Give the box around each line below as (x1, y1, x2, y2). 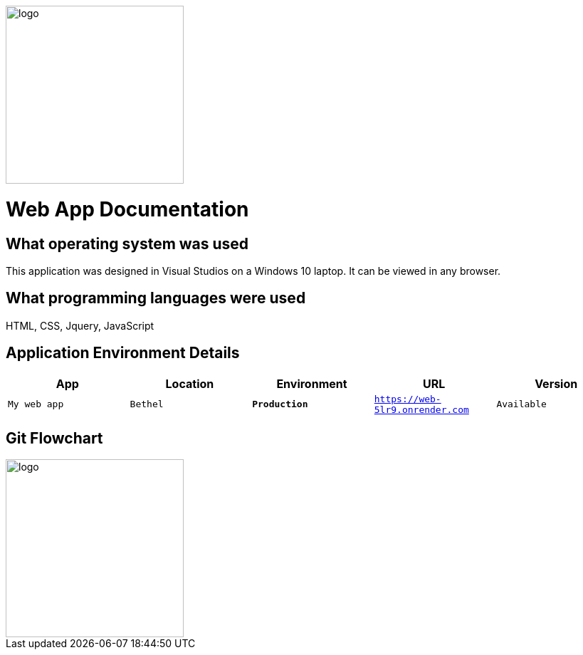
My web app (8, 399, 64, 410)
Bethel (130, 399, 164, 410)
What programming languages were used (6, 289, 306, 308)
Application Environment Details (6, 344, 240, 362)
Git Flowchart (6, 429, 103, 448)
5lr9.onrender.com (374, 404, 469, 415)
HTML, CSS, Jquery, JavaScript (6, 319, 154, 332)
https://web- (374, 393, 441, 404)
